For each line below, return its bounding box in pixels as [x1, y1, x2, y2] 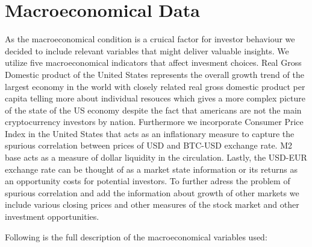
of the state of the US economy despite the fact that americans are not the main [5, 103, 302, 116]
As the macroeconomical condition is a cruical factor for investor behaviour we [5, 33, 295, 45]
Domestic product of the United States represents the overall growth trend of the [5, 68, 304, 80]
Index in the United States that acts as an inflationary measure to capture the [5, 127, 295, 140]
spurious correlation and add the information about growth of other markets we [5, 186, 299, 199]
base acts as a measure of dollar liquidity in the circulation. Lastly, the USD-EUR [5, 151, 307, 164]
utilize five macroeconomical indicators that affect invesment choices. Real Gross [5, 56, 302, 69]
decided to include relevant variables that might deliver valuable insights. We [5, 44, 289, 57]
